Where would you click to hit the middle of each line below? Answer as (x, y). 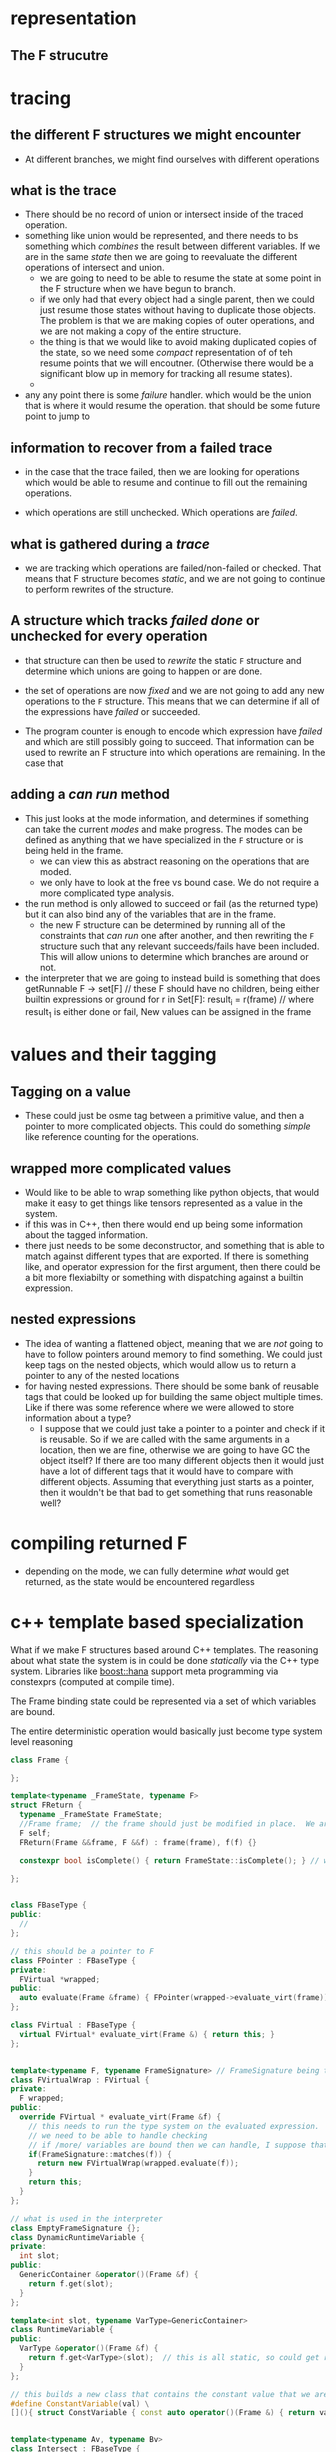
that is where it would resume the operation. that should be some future (172, 406)
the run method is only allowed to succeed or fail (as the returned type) (171, 903)
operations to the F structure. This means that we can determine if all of (172, 701)
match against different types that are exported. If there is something (167, 1256)
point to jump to (57, 416)
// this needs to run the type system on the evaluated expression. (174, 2126)
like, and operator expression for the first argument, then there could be (172, 1267)
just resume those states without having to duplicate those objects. (178, 310)
